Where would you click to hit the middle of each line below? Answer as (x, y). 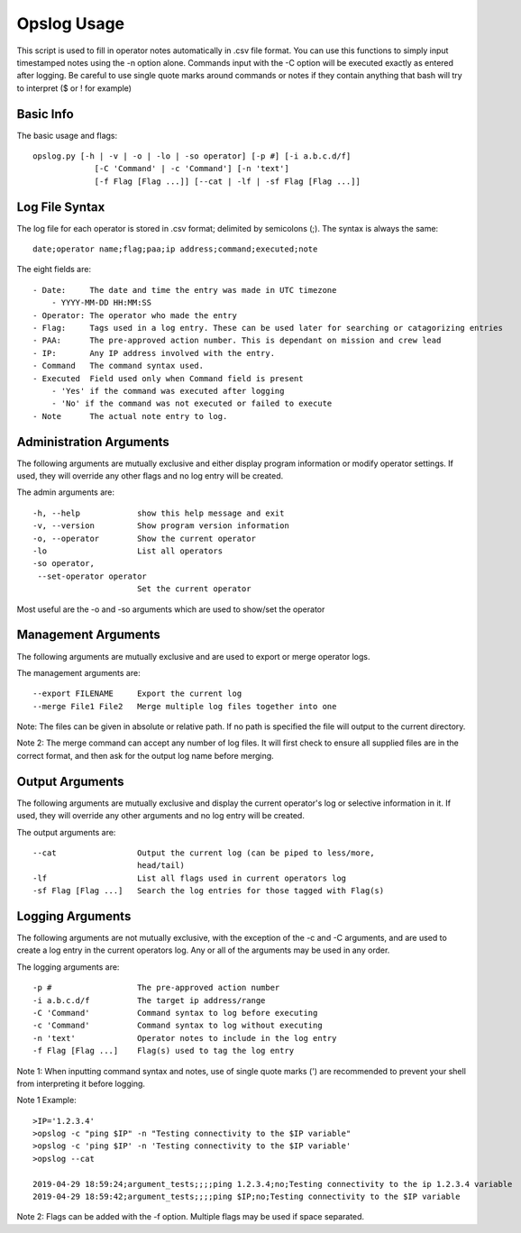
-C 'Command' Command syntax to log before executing (175, 1013)
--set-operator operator (92, 576)
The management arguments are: (78, 672)
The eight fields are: (54, 269)
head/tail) (160, 866)
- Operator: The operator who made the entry (135, 315)
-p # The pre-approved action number (156, 988)
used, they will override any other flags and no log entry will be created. (150, 476)
